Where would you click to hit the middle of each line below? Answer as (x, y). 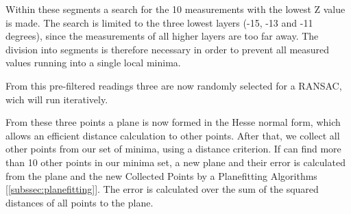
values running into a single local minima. (93, 63)
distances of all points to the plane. (80, 202)
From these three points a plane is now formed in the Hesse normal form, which (173, 122)
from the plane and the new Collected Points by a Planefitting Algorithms (161, 175)
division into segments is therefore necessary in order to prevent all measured (168, 49)
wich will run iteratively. (57, 99)
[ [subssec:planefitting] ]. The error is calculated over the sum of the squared (162, 189)
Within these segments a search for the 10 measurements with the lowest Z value (175, 9)
